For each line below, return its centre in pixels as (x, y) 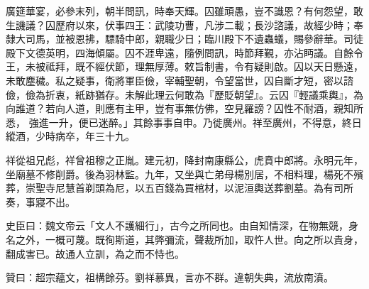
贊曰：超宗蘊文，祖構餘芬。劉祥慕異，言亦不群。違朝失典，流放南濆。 (170, 277)
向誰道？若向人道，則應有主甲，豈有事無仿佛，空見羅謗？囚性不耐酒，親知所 (184, 108)
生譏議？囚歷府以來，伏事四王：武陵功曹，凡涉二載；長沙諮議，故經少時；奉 (184, 24)
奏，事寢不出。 (40, 201)
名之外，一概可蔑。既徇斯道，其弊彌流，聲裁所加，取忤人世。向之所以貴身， (184, 239)
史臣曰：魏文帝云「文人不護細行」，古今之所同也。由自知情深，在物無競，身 (182, 225)
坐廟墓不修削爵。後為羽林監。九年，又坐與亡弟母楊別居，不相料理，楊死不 (180, 174)
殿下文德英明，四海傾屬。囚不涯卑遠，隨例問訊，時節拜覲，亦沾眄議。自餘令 (184, 52)
